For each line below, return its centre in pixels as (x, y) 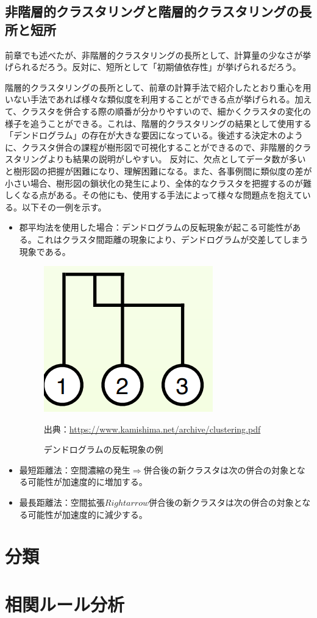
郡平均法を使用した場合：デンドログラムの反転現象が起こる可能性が (156, 227)
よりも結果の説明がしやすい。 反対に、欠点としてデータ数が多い (176, 159)
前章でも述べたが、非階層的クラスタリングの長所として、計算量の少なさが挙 (158, 55)
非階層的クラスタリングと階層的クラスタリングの (152, 11)
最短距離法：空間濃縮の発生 (75, 469)
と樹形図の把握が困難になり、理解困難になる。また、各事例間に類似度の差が (158, 171)
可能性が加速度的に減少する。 (87, 514)
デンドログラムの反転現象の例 (103, 449)
